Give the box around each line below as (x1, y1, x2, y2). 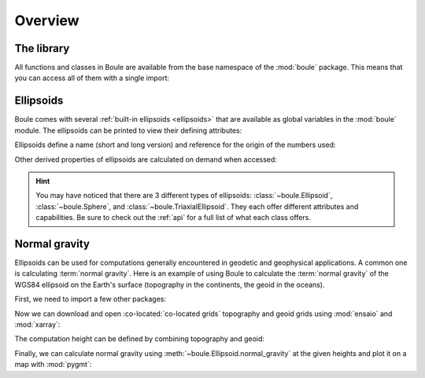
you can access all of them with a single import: (14, 73, 169, 83)
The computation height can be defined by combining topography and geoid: (14, 334, 265, 343)
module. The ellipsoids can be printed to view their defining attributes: (14, 126, 242, 135)
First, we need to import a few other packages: (14, 295, 167, 304)
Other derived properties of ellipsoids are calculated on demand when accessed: (14, 154, 277, 164)
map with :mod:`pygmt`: (14, 360, 92, 369)
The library (14, 42, 70, 55)
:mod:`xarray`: (14, 319, 61, 329)
